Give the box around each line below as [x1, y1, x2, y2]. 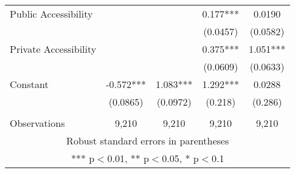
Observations [10, 116, 65, 130]
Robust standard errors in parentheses [66, 134, 229, 148]
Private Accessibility [10, 42, 97, 56]
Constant [10, 77, 49, 91]
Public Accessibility [10, 7, 93, 21]
